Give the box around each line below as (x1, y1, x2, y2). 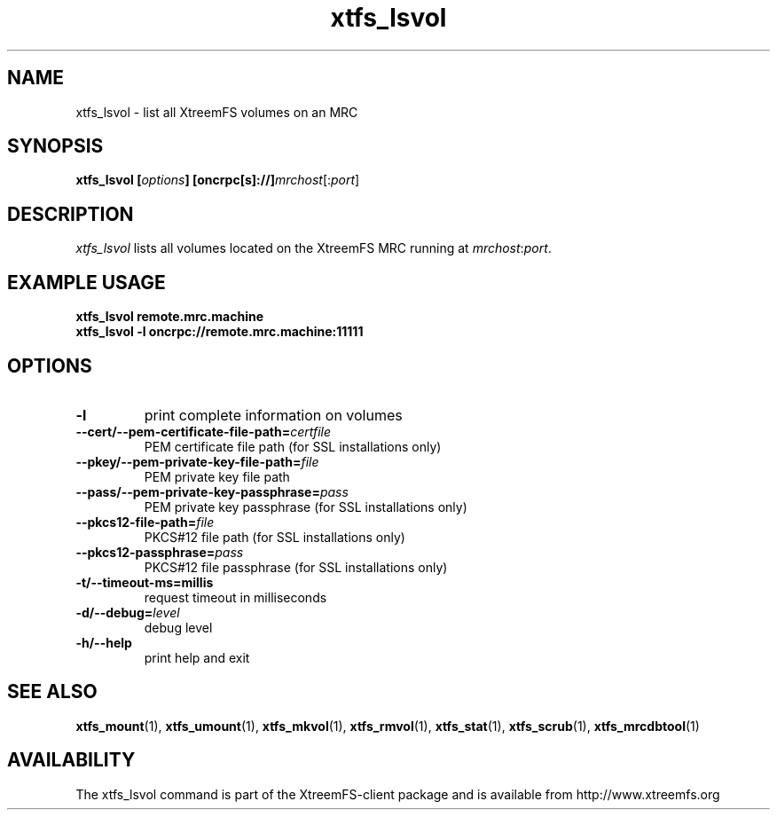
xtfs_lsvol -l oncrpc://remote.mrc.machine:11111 (75, 324, 364, 340)
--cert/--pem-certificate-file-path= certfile (75, 423, 332, 439)
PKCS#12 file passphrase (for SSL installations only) (144, 559, 448, 575)
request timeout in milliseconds (144, 589, 327, 605)
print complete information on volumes (144, 405, 403, 424)
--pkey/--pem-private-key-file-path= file (75, 453, 319, 469)
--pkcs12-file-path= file (75, 514, 215, 530)
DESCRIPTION (7, 202, 134, 225)
